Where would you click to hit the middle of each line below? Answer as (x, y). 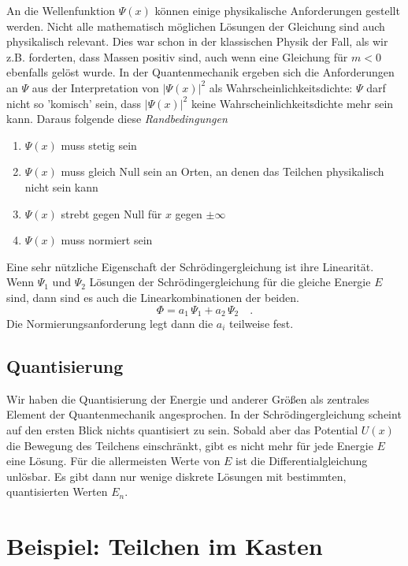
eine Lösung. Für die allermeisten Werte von (113, 461)
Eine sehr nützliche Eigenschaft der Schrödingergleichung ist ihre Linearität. (190, 266)
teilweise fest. (261, 323)
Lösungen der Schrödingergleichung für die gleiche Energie (230, 282)
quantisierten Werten (57, 492)
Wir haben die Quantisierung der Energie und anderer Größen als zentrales (188, 398)
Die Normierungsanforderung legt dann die (110, 323)
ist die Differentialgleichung (302, 461)
